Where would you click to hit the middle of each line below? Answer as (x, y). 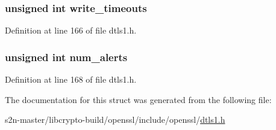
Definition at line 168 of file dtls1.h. (71, 79)
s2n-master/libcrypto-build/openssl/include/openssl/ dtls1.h (115, 120)
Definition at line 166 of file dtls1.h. (71, 30)
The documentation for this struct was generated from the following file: (138, 99)
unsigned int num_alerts (66, 57)
